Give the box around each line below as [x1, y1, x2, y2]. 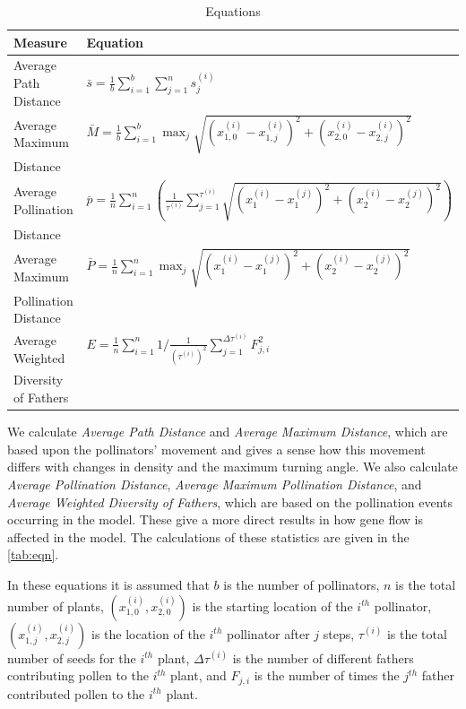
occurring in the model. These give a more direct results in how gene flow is [7, 510, 424, 529]
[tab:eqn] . [7, 545, 59, 564]
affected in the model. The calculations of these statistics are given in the [7, 527, 410, 546]
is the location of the [91, 624, 205, 643]
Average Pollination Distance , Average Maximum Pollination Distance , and [7, 474, 422, 493]
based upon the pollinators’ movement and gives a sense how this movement [7, 439, 426, 458]
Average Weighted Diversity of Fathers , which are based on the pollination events [7, 492, 453, 511]
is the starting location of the [192, 596, 353, 615]
